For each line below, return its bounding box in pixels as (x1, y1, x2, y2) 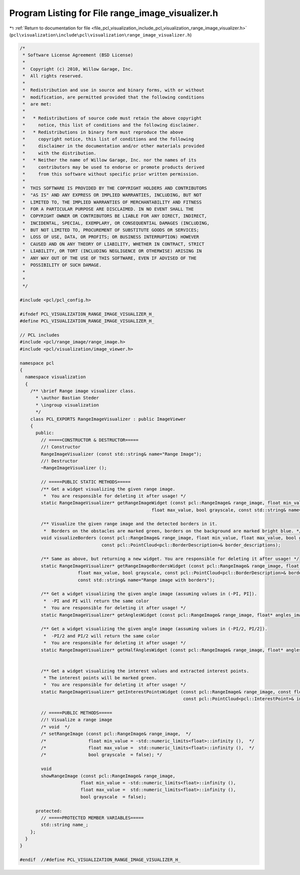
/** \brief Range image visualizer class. (30, 388, 136, 394)
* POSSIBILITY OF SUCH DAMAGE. (22, 262, 102, 268)
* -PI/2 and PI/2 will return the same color (43, 633, 160, 638)
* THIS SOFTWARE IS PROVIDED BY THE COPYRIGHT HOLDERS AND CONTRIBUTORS (22, 185, 207, 191)
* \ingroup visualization (35, 402, 99, 407)
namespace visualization (25, 374, 86, 380)
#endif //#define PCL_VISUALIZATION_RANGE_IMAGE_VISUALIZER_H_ (19, 857, 181, 862)
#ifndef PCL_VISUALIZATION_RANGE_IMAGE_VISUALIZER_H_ (19, 311, 154, 317)
